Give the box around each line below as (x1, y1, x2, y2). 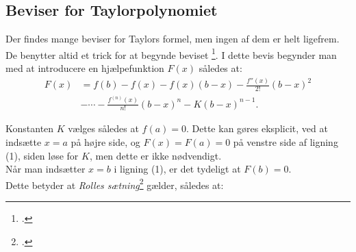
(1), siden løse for (5, 148, 79, 162)
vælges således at (68, 121, 139, 136)
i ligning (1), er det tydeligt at (114, 162, 241, 176)
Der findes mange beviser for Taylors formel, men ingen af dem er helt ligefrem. (5, 32, 340, 46)
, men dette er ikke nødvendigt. (89, 148, 222, 162)
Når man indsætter (5, 162, 86, 176)
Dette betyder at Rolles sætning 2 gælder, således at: (5, 175, 224, 192)
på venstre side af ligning (233, 135, 338, 149)
